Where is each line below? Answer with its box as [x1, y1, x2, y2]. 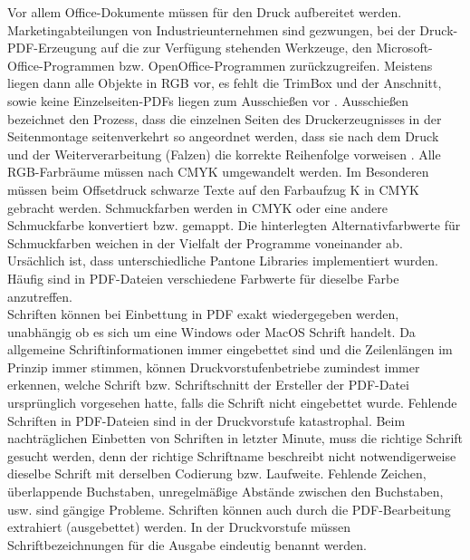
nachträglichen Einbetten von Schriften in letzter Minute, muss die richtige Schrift [7, 429, 464, 448]
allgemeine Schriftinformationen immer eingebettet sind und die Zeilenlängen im [7, 340, 453, 359]
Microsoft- [376, 38, 433, 57]
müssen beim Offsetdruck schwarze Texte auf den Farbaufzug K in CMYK [7, 179, 419, 198]
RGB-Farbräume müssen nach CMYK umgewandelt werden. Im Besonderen [7, 162, 429, 181]
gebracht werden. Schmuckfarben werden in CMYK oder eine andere [7, 198, 388, 217]
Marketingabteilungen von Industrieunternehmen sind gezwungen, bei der [7, 20, 416, 39]
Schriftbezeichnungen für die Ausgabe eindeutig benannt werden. [7, 535, 367, 554]
